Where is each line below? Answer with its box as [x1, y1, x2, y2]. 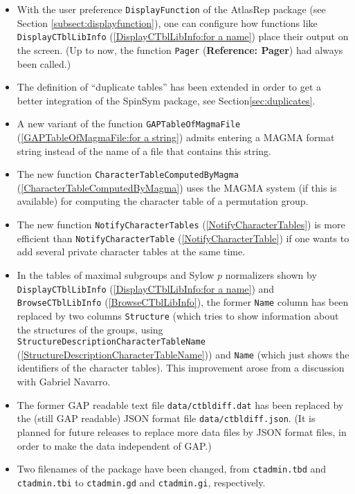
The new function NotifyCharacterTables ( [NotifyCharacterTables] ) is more [17, 217, 345, 232]
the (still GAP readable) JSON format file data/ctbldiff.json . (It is [17, 411, 316, 426]
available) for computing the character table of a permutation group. [17, 194, 309, 208]
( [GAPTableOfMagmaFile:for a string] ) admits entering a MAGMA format [17, 130, 335, 144]
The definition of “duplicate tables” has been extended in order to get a [17, 80, 322, 94]
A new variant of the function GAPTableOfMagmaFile [17, 116, 241, 131]
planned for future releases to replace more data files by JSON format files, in [17, 424, 347, 439]
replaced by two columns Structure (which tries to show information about [17, 308, 339, 322]
